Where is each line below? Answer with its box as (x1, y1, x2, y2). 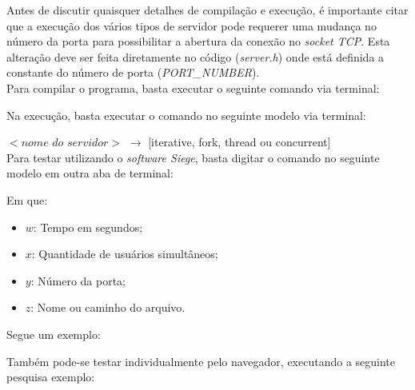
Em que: (6, 191, 48, 208)
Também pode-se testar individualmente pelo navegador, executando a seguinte (6, 352, 396, 369)
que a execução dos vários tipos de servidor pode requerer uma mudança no (6, 17, 377, 34)
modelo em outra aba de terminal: (6, 165, 174, 181)
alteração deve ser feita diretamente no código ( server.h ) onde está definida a (6, 48, 385, 65)
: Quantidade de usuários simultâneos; (31, 245, 218, 262)
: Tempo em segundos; (33, 218, 143, 235)
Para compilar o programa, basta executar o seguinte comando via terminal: (6, 79, 380, 96)
